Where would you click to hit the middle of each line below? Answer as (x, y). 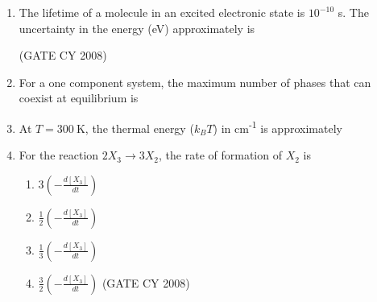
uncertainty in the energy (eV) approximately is (137, 28)
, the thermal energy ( (139, 128)
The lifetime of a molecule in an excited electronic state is (162, 12)
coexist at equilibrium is (79, 98)
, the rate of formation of (220, 155)
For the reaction (59, 155)
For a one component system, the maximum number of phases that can (195, 82)
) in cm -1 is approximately (278, 126)
